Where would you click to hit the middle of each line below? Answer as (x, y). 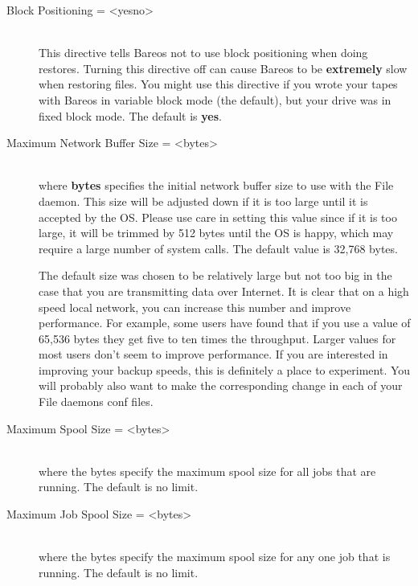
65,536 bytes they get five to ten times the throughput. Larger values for (217, 338)
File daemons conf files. (96, 402)
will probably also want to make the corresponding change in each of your (221, 385)
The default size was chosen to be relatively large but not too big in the (215, 275)
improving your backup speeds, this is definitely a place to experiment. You (225, 369)
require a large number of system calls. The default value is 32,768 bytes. (218, 248)
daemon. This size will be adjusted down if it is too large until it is (203, 201)
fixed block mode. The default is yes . (131, 115)
